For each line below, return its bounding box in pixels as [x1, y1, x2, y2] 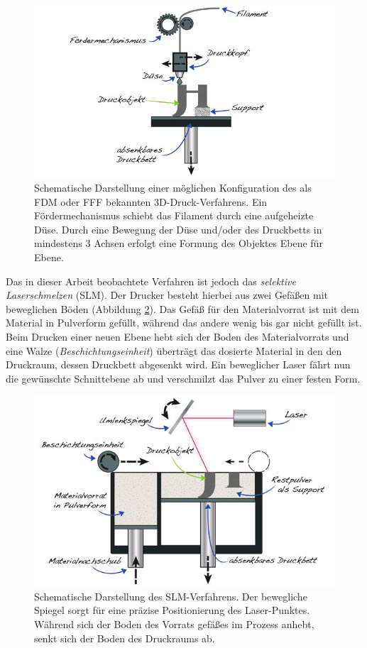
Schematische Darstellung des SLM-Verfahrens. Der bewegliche [34, 588, 307, 603]
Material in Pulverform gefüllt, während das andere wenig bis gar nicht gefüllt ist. [6, 315, 362, 330]
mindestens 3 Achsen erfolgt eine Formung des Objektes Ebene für [34, 236, 323, 251]
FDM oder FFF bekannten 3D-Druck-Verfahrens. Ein [34, 194, 268, 209]
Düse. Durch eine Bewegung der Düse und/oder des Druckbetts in [34, 221, 322, 236]
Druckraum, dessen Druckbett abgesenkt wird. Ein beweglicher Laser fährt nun [6, 357, 351, 372]
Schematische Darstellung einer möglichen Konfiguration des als [34, 180, 312, 194]
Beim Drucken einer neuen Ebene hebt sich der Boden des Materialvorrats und [6, 329, 349, 344]
